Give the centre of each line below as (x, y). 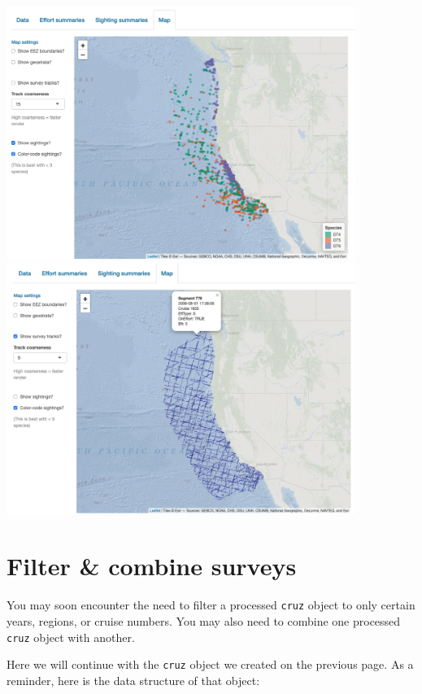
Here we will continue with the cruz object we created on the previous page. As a (210, 664)
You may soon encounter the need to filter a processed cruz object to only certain (211, 605)
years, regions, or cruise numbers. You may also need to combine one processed (204, 620)
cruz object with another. (71, 637)
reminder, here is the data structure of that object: (133, 680)
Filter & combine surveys (152, 566)
